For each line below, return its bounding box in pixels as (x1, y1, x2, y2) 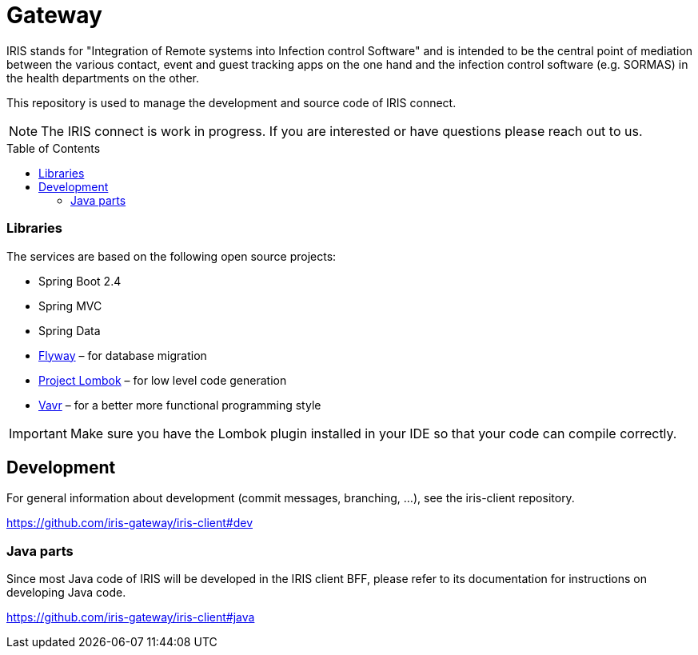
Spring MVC (38, 298, 102, 313)
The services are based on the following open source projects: (6, 249, 337, 263)
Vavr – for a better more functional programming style (38, 397, 321, 412)
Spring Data (38, 323, 101, 337)
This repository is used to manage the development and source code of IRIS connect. (6, 95, 457, 110)
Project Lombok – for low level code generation (38, 373, 287, 387)
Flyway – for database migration (38, 348, 207, 362)
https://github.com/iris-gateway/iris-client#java (6, 610, 255, 625)
